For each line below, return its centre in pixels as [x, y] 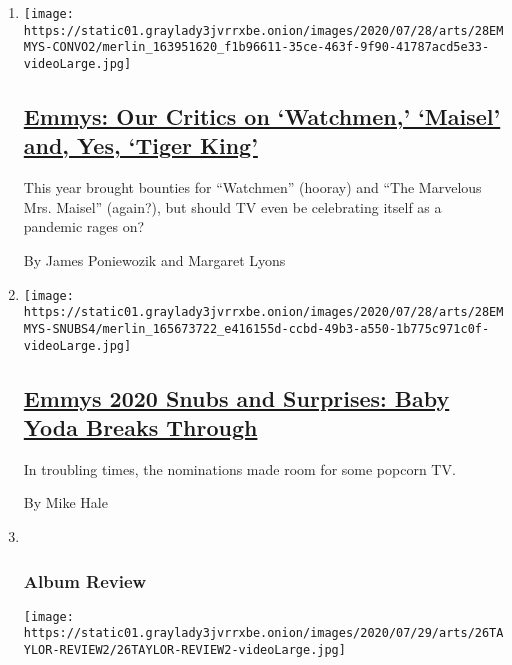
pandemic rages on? [84, 226]
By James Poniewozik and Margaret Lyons [154, 260]
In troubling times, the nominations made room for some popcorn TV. [239, 468]
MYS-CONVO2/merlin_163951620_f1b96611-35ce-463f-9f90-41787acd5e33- [256, 47]
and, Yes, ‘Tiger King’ [140, 145]
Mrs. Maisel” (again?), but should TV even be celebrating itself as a [232, 206]
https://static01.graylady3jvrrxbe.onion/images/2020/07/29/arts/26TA [263, 633]
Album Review [85, 580]
